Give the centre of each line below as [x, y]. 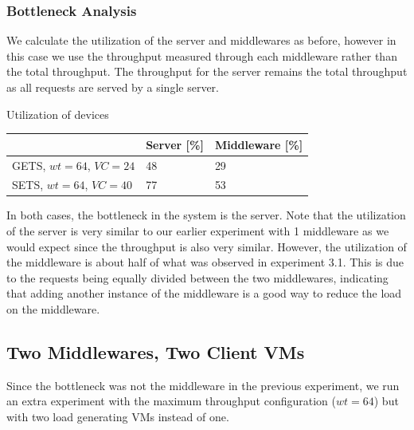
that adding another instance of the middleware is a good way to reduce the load [204, 293]
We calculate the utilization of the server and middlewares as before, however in [201, 40]
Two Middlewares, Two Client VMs [156, 352]
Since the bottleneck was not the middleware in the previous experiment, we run [203, 385]
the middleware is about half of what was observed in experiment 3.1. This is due [205, 262]
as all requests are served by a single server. [113, 87]
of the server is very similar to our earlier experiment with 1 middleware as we [198, 231]
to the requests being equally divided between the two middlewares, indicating [197, 277]
